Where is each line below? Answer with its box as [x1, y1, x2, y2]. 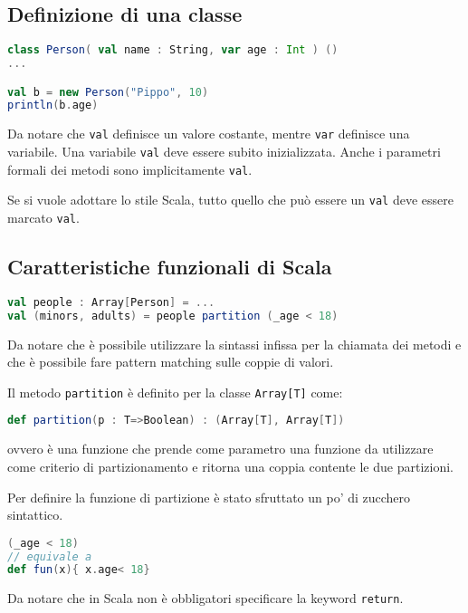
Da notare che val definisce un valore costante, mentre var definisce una [7, 124, 410, 143]
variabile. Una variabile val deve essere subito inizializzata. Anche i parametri [7, 142, 441, 161]
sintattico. [7, 505, 63, 524]
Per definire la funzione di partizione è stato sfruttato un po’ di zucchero [7, 487, 411, 506]
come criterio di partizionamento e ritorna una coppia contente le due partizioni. [7, 456, 454, 475]
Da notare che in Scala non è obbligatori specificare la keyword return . [7, 589, 404, 608]
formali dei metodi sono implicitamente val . [7, 159, 253, 178]
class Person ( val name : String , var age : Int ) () [7, 43, 339, 57]
